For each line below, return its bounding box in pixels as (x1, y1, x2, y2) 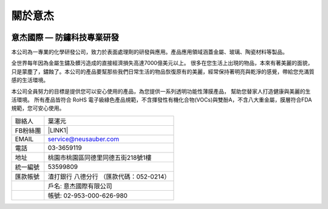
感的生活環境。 (11, 77, 49, 84)
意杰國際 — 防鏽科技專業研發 (11, 32, 119, 43)
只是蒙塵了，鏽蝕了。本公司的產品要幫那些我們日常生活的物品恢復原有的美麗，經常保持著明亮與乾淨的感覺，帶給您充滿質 (11, 67, 315, 75)
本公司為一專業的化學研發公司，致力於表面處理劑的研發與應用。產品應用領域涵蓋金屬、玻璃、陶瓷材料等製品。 (11, 49, 288, 56)
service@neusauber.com (47, 134, 120, 143)
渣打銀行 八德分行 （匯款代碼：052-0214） (47, 172, 171, 180)
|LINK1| (47, 126, 69, 134)
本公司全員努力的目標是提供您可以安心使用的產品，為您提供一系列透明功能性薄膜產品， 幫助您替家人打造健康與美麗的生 (11, 87, 311, 95)
